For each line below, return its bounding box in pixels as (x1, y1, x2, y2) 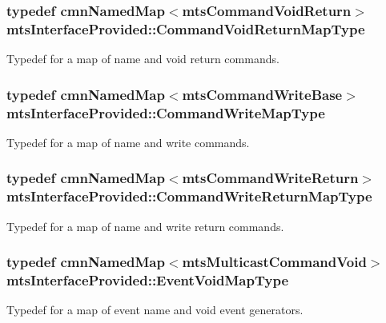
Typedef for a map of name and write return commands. (6, 217, 284, 234)
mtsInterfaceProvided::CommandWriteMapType (6, 102, 325, 122)
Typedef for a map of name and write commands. (6, 134, 250, 150)
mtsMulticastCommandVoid (182, 252, 367, 272)
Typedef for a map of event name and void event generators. (6, 301, 304, 318)
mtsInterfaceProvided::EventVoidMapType (6, 270, 289, 290)
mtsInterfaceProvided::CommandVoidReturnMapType (6, 18, 365, 38)
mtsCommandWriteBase (182, 84, 343, 104)
